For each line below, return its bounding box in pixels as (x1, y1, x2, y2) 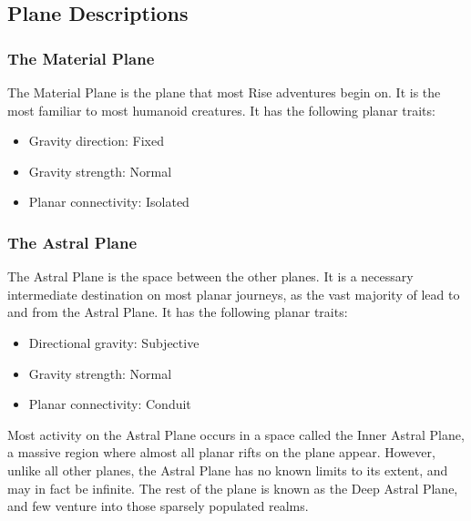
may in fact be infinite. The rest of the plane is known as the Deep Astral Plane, (7, 478, 458, 497)
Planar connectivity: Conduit (28, 394, 191, 414)
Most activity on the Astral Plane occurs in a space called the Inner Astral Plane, (7, 424, 465, 444)
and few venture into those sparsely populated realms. (7, 496, 309, 516)
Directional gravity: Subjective (28, 332, 200, 352)
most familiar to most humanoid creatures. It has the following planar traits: (7, 100, 435, 119)
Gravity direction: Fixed (28, 131, 164, 150)
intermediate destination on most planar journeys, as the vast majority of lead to (7, 284, 460, 303)
